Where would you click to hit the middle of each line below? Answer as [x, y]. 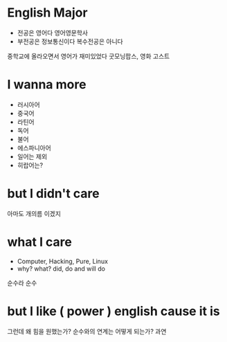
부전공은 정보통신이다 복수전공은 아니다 [70, 41]
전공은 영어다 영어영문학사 [53, 33]
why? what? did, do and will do [61, 269]
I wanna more [47, 85]
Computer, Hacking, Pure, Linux [63, 261]
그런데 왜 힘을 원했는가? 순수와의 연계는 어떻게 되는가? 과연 [87, 331]
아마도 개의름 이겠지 [34, 213]
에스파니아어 [34, 147]
